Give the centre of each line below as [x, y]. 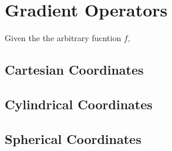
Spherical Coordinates [73, 138]
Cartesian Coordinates [74, 70]
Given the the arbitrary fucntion [63, 38]
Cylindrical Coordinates [79, 104]
